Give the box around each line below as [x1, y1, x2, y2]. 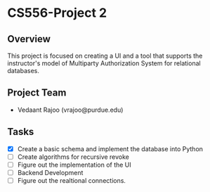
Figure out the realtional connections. [17, 176, 126, 184]
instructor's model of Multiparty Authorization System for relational [7, 59, 202, 68]
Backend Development [17, 168, 84, 177]
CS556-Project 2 [7, 5, 107, 21]
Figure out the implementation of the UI [17, 160, 131, 169]
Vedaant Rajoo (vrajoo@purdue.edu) [17, 105, 124, 114]
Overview [7, 33, 51, 45]
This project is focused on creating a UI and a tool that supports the [7, 51, 203, 60]
